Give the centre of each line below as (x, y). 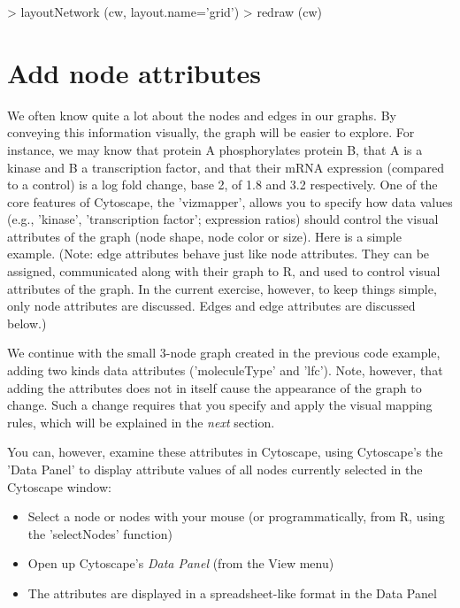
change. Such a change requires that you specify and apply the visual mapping (220, 405)
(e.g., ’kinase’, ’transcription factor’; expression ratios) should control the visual (223, 219)
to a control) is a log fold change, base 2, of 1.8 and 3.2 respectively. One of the (222, 185)
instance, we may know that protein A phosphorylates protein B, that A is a (215, 149)
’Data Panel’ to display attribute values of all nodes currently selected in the (215, 469)
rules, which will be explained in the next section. (141, 422)
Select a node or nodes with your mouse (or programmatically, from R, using (236, 516)
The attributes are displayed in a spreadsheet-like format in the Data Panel (232, 593)
